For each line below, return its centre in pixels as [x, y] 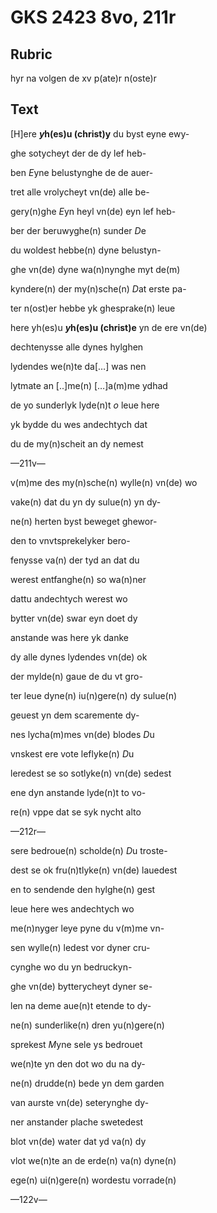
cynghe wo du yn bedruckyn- [71, 967]
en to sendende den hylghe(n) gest [83, 889]
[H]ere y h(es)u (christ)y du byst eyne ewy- [100, 133]
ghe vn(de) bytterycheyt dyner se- [81, 986]
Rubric [31, 54]
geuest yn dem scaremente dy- [75, 715]
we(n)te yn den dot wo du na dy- [78, 1063]
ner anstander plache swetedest [77, 1122]
